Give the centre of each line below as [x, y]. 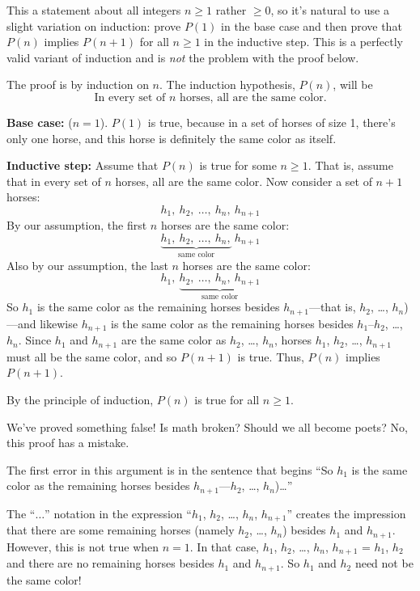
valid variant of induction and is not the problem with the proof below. [183, 57]
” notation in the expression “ [118, 513]
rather [231, 10]
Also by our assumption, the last [87, 265]
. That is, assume [350, 165]
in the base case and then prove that [312, 25]
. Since [35, 340]
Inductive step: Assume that [83, 165]
